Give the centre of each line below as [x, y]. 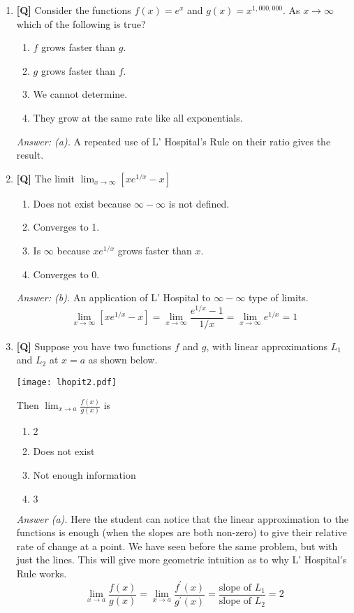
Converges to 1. [66, 227]
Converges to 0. [66, 274]
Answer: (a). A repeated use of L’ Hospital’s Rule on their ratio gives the [174, 141]
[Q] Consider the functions [74, 10]
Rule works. [42, 573]
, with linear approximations [267, 346]
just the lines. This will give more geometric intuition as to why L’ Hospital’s [182, 560]
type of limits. [279, 297]
